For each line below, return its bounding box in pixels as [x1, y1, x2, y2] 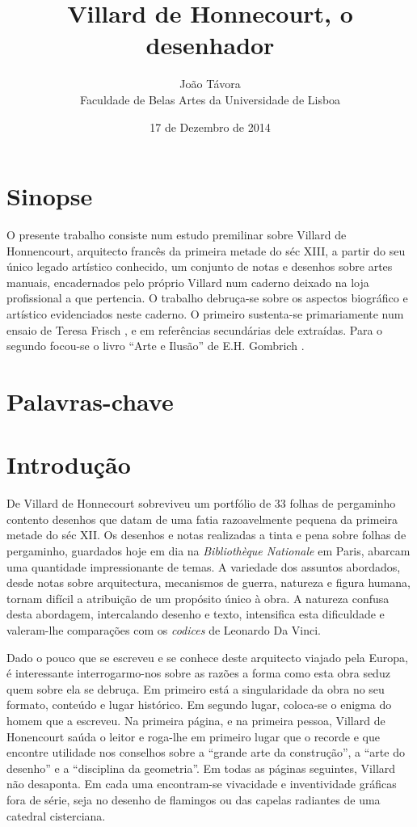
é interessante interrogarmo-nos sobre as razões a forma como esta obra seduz [6, 665, 390, 681]
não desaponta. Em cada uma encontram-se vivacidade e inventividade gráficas [6, 775, 397, 792]
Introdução [6, 448, 131, 481]
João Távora [179, 75, 241, 92]
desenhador [145, 28, 275, 61]
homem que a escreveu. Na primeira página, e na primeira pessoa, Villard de [6, 712, 385, 728]
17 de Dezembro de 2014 [150, 118, 271, 135]
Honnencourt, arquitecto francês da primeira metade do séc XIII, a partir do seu [6, 242, 406, 259]
